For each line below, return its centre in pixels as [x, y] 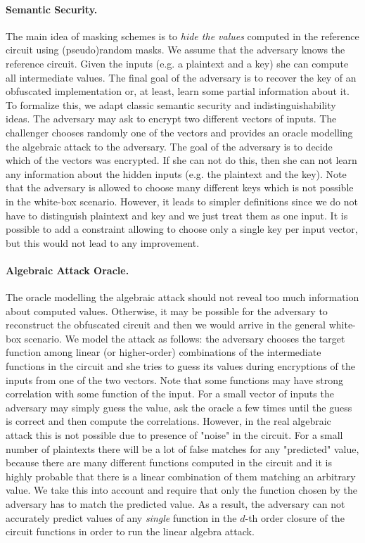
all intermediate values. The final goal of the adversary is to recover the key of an [181, 77]
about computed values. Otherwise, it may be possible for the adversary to [167, 311]
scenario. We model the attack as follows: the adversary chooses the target [185, 338]
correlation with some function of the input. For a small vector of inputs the [170, 394]
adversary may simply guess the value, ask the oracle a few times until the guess [179, 407]
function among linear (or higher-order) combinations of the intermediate [164, 352]
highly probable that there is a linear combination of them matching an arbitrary [181, 476]
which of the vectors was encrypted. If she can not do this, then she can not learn [181, 160]
